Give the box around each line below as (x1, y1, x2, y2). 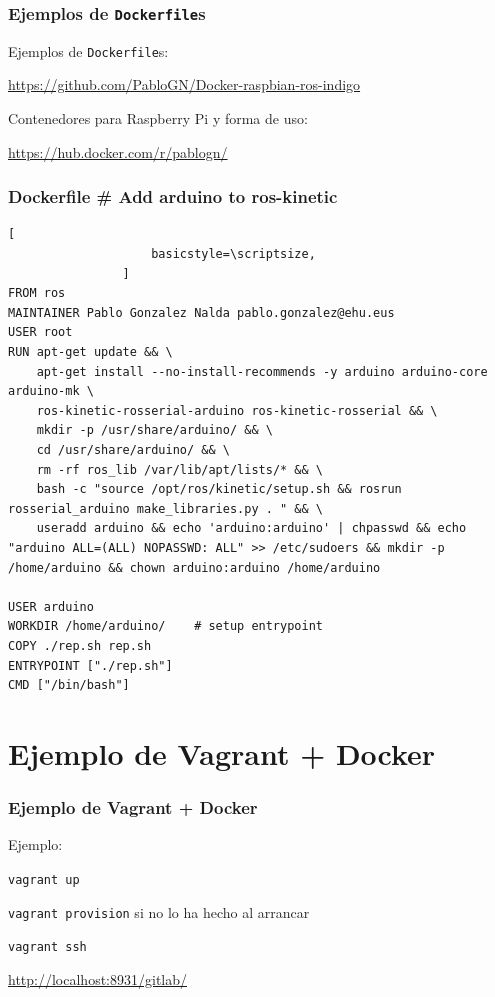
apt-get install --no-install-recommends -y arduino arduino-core (36, 364, 488, 379)
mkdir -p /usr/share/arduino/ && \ (36, 423, 273, 438)
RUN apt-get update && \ (8, 345, 173, 359)
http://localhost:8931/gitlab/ (8, 968, 188, 989)
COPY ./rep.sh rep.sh (8, 638, 152, 653)
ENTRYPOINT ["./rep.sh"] (8, 658, 173, 673)
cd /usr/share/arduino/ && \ (36, 442, 230, 457)
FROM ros (8, 286, 66, 301)
